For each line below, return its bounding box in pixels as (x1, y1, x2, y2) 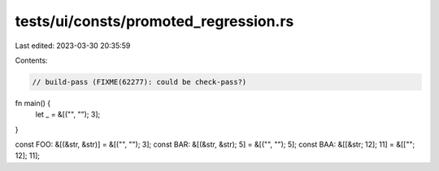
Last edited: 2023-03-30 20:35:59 (15, 41, 131, 50)
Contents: (15, 55, 48, 65)
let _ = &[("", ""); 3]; (35, 110, 101, 120)
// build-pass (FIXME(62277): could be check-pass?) (32, 77, 247, 86)
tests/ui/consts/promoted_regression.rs (15, 12, 294, 30)
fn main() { (15, 98, 51, 107)
